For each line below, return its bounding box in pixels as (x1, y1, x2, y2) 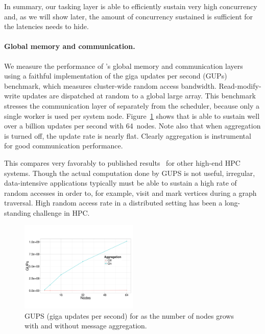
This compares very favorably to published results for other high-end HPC (4, 157, 240, 168)
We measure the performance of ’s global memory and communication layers (4, 60, 243, 71)
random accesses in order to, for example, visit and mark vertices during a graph (4, 187, 257, 198)
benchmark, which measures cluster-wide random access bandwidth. (4, 80, 216, 91)
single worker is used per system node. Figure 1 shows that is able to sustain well (4, 110, 260, 121)
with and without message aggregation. (25, 320, 147, 331)
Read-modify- (219, 80, 261, 91)
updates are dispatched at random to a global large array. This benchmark (22, 90, 256, 101)
